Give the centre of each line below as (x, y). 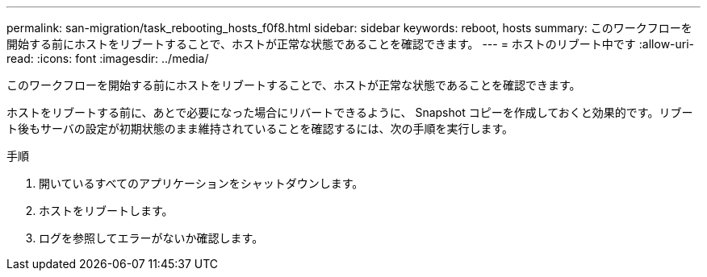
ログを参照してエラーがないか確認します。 (151, 238)
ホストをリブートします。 (106, 211)
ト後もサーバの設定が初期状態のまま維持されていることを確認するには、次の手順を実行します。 (260, 128)
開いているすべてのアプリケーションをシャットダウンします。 (201, 183)
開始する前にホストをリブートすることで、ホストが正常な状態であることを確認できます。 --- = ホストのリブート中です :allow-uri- (351, 44)
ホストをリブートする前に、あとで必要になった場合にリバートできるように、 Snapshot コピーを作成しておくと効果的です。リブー (350, 112)
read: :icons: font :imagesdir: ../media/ (108, 58)
